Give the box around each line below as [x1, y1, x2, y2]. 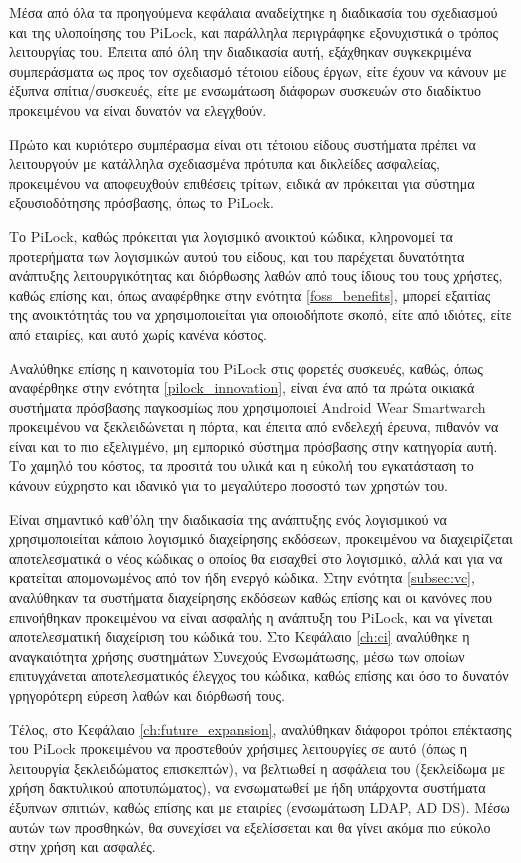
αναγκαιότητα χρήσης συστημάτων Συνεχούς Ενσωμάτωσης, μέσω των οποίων [9, 645, 465, 666]
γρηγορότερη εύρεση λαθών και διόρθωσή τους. [9, 685, 285, 705]
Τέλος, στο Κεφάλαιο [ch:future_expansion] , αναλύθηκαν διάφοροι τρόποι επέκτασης [9, 718, 512, 739]
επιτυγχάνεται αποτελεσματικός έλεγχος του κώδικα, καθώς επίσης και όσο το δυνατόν [9, 665, 509, 686]
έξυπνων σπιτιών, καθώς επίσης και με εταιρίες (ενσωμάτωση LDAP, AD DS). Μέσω [9, 796, 510, 817]
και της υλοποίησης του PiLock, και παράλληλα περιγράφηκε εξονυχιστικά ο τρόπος [9, 21, 499, 42]
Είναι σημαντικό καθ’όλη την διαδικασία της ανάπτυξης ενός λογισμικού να [9, 508, 447, 529]
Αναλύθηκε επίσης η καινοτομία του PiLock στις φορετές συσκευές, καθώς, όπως [9, 357, 483, 378]
